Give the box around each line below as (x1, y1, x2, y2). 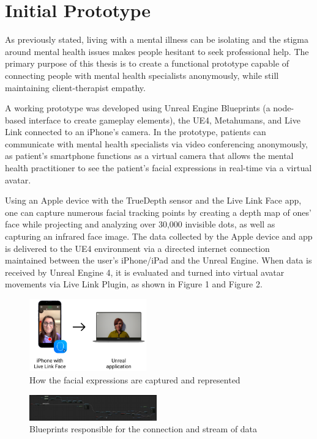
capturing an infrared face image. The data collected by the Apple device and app (5, 230, 313, 243)
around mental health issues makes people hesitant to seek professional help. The (5, 45, 309, 57)
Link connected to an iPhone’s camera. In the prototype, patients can (5, 125, 266, 138)
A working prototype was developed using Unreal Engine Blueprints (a (5, 101, 270, 114)
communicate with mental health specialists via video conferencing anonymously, (5, 137, 308, 150)
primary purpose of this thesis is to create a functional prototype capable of (5, 57, 289, 70)
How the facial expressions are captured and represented (29, 373, 241, 386)
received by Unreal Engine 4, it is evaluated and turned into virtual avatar (5, 265, 285, 278)
